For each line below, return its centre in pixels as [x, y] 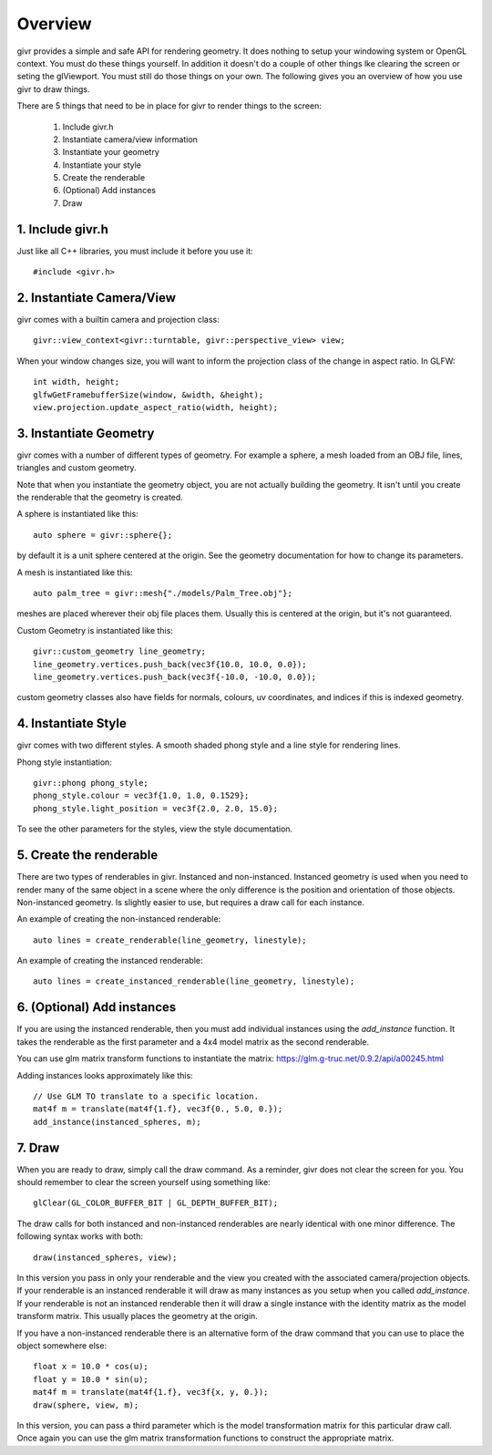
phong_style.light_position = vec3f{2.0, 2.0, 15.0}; [155, 808]
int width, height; [77, 382]
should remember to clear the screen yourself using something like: [143, 1182]
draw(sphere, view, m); [86, 1405]
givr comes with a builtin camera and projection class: [118, 320]
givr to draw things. [53, 89]
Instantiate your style [102, 165]
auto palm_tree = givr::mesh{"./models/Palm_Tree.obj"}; [163, 593]
